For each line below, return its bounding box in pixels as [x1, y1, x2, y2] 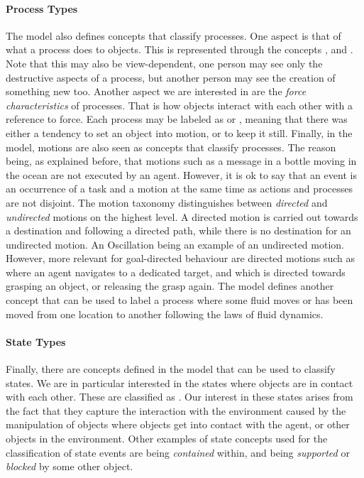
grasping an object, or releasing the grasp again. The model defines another [6, 278, 334, 293]
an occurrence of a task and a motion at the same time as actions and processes [6, 181, 353, 196]
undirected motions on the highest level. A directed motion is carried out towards [6, 209, 358, 224]
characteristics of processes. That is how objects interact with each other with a [6, 97, 353, 112]
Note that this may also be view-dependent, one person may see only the [6, 55, 323, 70]
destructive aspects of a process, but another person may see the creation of [6, 70, 336, 85]
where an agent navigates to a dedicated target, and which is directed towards [6, 264, 346, 279]
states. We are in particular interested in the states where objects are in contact [6, 375, 353, 390]
